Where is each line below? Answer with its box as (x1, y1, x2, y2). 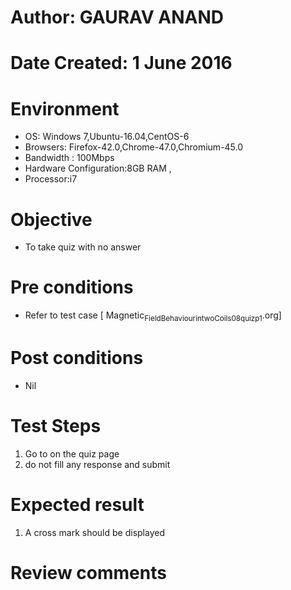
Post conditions (10, 347, 144, 370)
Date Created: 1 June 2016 (10, 52, 233, 75)
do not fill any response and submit (24, 458, 171, 470)
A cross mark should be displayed (24, 526, 165, 538)
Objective (10, 208, 93, 231)
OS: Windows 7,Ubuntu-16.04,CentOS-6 (24, 131, 190, 143)
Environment (10, 97, 120, 120)
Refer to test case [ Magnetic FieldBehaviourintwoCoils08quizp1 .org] (24, 309, 282, 323)
